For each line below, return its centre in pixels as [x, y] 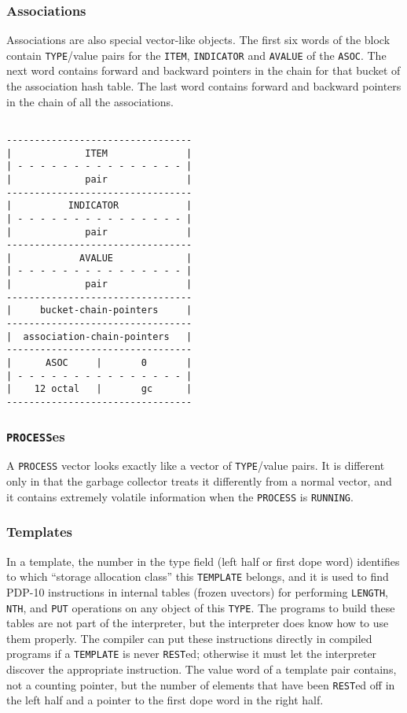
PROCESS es [36, 436]
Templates [39, 532]
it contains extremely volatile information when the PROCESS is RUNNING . [180, 496]
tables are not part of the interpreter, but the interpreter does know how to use [198, 623]
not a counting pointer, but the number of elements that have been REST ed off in [201, 684]
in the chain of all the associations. [90, 101]
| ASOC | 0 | [99, 363]
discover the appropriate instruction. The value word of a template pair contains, [202, 669]
